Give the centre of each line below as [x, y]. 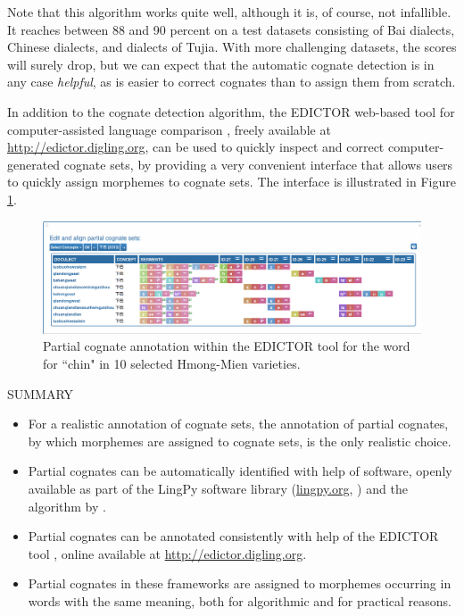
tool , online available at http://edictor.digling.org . [167, 553]
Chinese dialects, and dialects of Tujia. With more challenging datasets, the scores [232, 47]
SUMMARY [41, 393]
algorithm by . [67, 506]
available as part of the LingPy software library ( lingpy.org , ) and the [218, 488]
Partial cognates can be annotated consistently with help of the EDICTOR [233, 536]
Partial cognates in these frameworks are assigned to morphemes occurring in [240, 583]
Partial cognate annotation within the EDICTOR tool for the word [227, 346]
